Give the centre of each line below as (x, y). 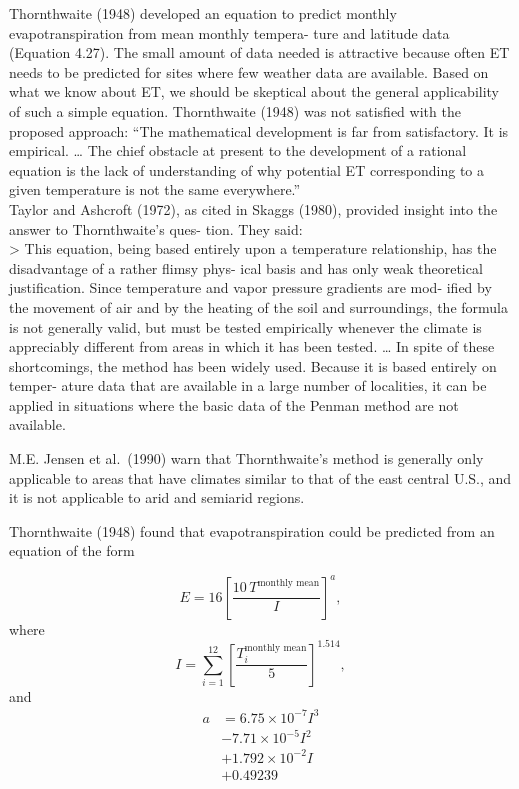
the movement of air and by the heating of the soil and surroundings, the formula (258, 306)
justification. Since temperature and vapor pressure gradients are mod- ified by (250, 287)
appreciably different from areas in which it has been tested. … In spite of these (252, 346)
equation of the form (72, 550)
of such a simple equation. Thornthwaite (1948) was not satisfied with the (235, 110)
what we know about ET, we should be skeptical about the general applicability (254, 91)
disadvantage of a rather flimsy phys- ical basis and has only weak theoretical (246, 267)
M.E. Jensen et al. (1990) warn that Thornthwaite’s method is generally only (246, 458)
